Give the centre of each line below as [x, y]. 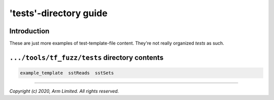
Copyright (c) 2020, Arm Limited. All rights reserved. [64, 91]
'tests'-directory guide [58, 13]
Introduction [29, 31]
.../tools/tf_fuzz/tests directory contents [87, 57]
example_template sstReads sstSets [67, 73]
